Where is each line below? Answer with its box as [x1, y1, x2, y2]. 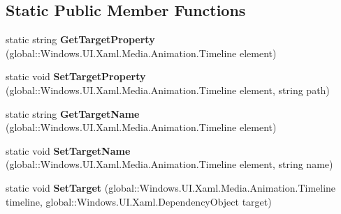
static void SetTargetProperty [6, 69, 146, 84]
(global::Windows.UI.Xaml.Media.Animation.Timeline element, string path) [6, 82, 330, 97]
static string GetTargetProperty [6, 32, 155, 47]
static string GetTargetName [6, 106, 140, 121]
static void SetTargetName [6, 143, 131, 158]
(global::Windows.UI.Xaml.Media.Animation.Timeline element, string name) [6, 157, 333, 171]
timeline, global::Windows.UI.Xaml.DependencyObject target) [6, 194, 272, 208]
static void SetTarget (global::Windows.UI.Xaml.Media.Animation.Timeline [6, 180, 336, 194]
